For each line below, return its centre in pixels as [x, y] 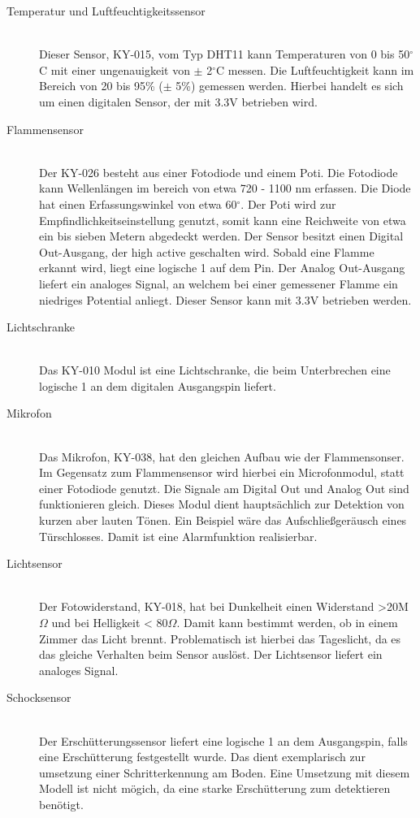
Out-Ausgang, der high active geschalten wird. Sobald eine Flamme [207, 251]
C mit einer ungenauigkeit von [115, 69]
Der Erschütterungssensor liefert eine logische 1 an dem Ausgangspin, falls [223, 740]
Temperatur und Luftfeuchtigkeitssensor [106, 11]
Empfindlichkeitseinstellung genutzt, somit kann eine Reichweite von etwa [223, 220]
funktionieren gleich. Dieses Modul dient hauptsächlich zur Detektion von [222, 504]
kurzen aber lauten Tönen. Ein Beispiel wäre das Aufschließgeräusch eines [223, 520]
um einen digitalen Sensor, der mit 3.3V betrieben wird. [178, 101]
